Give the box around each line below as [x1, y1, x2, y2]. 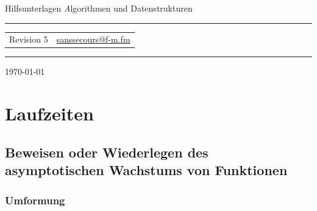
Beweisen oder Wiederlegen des [5, 142, 208, 161]
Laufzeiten [5, 101, 94, 126]
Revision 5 [9, 33, 48, 46]
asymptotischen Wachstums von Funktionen [5, 161, 288, 179]
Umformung [5, 192, 65, 207]
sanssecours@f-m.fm [56, 33, 130, 46]
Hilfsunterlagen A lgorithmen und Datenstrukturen [5, 2, 193, 14]
